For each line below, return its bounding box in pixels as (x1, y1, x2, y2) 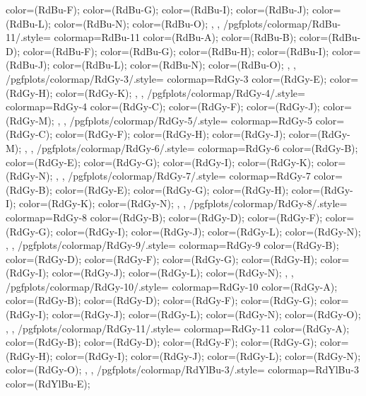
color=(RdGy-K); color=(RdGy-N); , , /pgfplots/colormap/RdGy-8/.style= (19, 196, 348, 211)
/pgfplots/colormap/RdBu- (223, 16, 341, 30)
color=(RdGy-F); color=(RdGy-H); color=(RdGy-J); (55, 127, 286, 141)
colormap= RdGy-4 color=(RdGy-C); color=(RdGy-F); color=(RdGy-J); (6, 99, 320, 114)
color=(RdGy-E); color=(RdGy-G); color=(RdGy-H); (55, 182, 289, 197)
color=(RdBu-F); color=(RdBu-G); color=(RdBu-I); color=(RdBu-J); (6, 2, 309, 16)
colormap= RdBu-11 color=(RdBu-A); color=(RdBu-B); (54, 30, 297, 45)
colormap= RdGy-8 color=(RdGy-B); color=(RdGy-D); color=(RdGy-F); (6, 209, 323, 224)
